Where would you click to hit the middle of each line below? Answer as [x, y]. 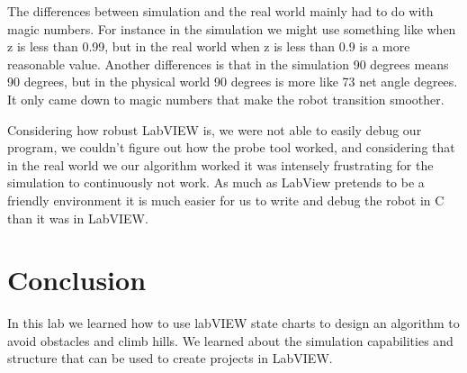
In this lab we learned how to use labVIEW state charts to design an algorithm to [233, 323]
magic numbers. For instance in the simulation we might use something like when [232, 28]
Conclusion [77, 280]
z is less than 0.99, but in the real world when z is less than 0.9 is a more [209, 46]
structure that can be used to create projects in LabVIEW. [170, 358]
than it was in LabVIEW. [78, 218]
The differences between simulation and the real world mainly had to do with [220, 11]
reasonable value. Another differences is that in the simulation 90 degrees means [228, 64]
